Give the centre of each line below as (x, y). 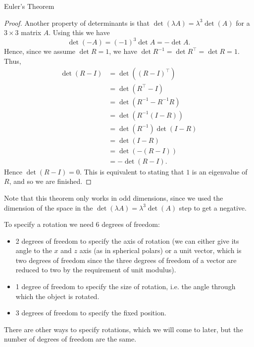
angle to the (34, 250)
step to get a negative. (213, 207)
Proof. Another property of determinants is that (77, 22)
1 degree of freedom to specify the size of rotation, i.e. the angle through (126, 286)
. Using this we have (79, 32)
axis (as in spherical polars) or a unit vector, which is (160, 250)
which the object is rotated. (57, 296)
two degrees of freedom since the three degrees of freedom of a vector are (126, 260)
